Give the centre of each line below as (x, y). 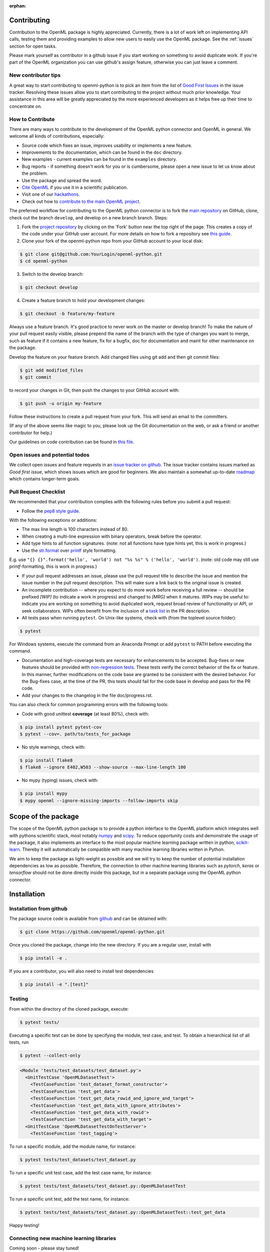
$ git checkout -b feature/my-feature (67, 314)
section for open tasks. (33, 46)
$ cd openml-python (43, 261)
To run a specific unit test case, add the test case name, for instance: (80, 1173)
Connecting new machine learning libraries (63, 1238)
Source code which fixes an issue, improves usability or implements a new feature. (107, 145)
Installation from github (38, 908)
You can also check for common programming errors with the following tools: (89, 705)
